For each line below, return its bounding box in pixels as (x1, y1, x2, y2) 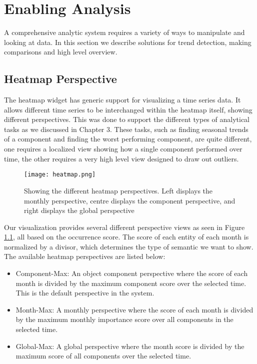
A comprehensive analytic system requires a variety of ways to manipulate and (4, 27, 245, 37)
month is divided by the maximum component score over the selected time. (15, 277, 246, 288)
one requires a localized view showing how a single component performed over (4, 143, 242, 154)
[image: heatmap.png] (24, 171, 96, 178)
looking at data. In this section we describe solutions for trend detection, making (4, 36, 251, 47)
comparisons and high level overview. (4, 46, 117, 57)
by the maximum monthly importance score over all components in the (15, 314, 233, 324)
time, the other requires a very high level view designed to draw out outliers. (4, 153, 239, 163)
